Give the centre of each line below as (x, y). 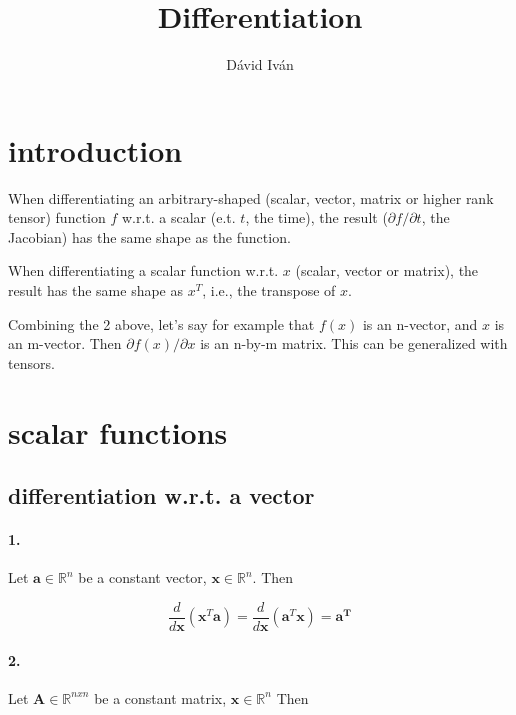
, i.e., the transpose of (269, 290)
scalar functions (118, 431)
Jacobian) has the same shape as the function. (149, 236)
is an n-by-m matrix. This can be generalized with (354, 343)
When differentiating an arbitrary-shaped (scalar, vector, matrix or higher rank (251, 197)
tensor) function (57, 217)
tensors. (31, 362)
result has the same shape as (95, 290)
